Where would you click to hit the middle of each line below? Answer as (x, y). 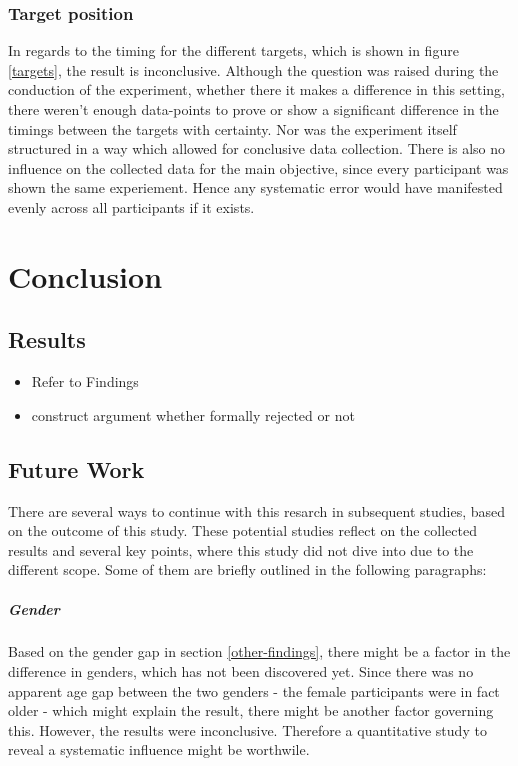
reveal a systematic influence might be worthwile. (159, 749)
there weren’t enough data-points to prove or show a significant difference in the (253, 109)
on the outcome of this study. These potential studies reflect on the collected (242, 530)
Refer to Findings (85, 381)
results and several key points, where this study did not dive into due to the (241, 549)
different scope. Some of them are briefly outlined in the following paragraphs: (247, 569)
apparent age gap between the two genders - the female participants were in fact (254, 690)
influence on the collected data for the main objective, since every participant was (258, 167)
